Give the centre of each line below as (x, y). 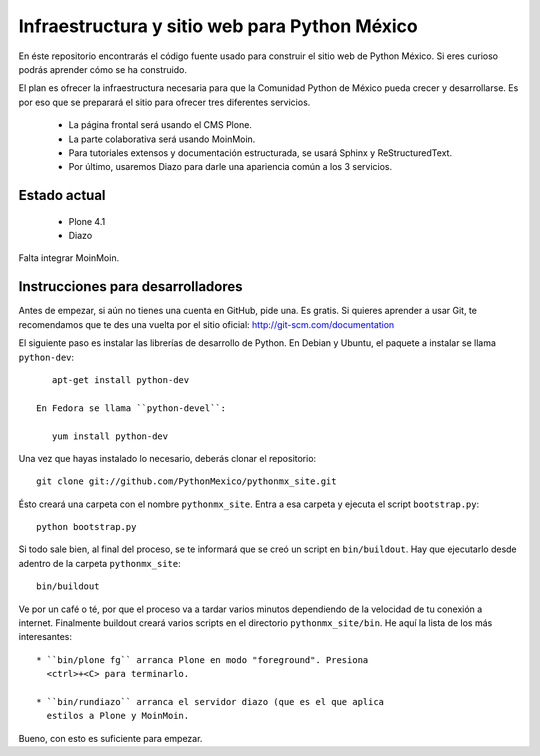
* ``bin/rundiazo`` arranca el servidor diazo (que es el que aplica (210, 701)
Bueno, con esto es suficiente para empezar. (110, 738)
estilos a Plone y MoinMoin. (118, 716)
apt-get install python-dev (120, 379)
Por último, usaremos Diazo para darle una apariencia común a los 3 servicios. (230, 167)
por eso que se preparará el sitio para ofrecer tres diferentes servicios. (164, 102)
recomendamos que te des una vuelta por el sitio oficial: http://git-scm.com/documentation (206, 324)
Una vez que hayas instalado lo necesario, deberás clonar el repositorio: (167, 458)
